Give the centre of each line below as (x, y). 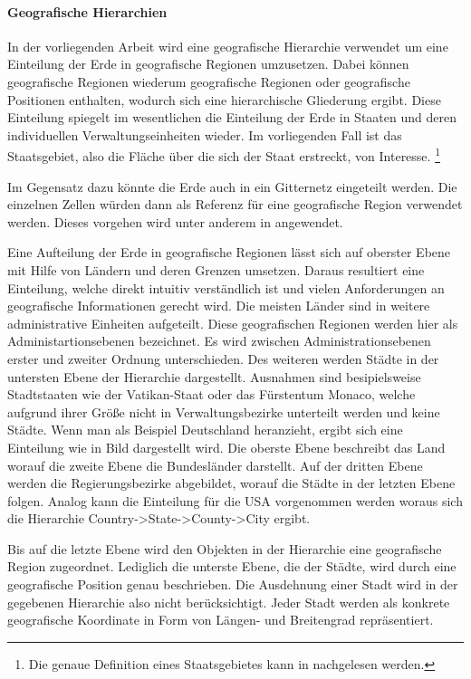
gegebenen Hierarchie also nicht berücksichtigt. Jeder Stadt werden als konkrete (229, 602)
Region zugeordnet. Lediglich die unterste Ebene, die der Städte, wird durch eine (232, 566)
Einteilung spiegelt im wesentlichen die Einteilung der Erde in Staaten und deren (232, 117)
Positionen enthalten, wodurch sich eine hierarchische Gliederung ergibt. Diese (224, 99)
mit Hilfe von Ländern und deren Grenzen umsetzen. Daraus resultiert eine (216, 269)
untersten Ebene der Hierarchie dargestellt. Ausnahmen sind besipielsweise (214, 376)
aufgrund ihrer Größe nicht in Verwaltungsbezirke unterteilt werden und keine (224, 411)
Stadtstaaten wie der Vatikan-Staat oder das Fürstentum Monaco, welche (211, 394)
